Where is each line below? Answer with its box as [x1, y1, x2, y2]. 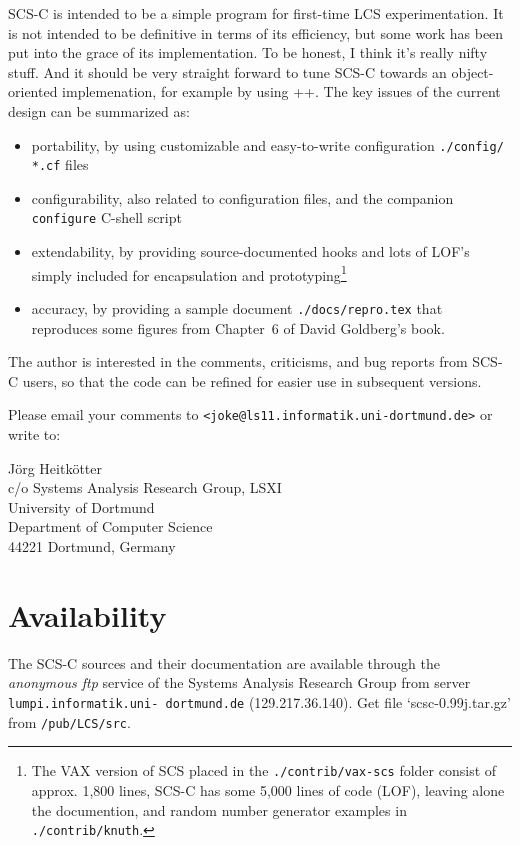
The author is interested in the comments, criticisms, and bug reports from [8, 351, 468, 372]
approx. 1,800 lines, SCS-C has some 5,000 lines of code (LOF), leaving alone [31, 779, 505, 800]
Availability [8, 594, 167, 635]
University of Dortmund [8, 496, 155, 517]
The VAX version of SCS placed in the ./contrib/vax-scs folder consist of [31, 760, 497, 781]
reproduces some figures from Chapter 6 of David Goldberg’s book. [31, 317, 445, 338]
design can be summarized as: [8, 100, 190, 121]
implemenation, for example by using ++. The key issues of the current [62, 81, 501, 102]
